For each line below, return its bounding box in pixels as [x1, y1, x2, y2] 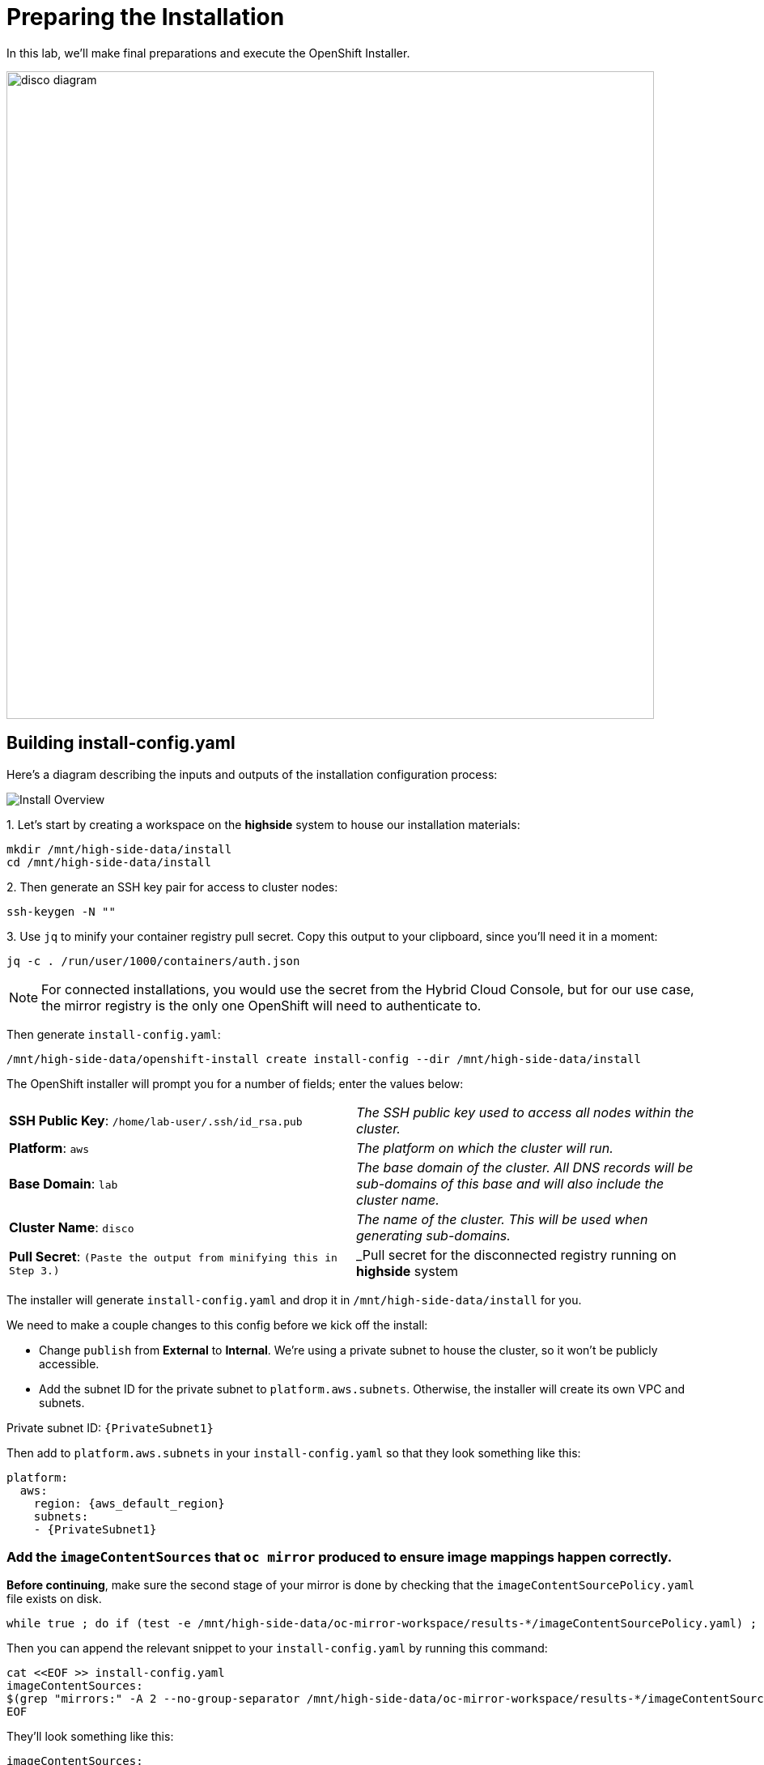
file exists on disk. [6, 1592, 102, 1606]
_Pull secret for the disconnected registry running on [356, 1246, 677, 1263]
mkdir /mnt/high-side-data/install [6, 842, 232, 856]
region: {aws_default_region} [33, 1496, 225, 1510]
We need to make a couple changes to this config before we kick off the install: [6, 1317, 428, 1332]
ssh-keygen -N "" [6, 904, 116, 918]
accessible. [39, 1356, 100, 1371]
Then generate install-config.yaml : [6, 1027, 221, 1041]
